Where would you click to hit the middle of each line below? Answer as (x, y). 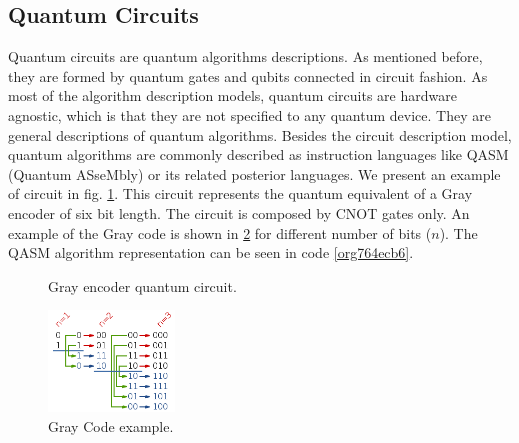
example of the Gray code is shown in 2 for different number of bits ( (220, 232)
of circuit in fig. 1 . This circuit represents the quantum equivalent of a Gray (240, 193)
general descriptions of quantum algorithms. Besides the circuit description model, (260, 134)
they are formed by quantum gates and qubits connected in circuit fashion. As (248, 75)
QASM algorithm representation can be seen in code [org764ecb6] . (211, 252)
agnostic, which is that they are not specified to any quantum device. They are (249, 114)
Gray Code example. (111, 425)
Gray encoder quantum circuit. (142, 285)
